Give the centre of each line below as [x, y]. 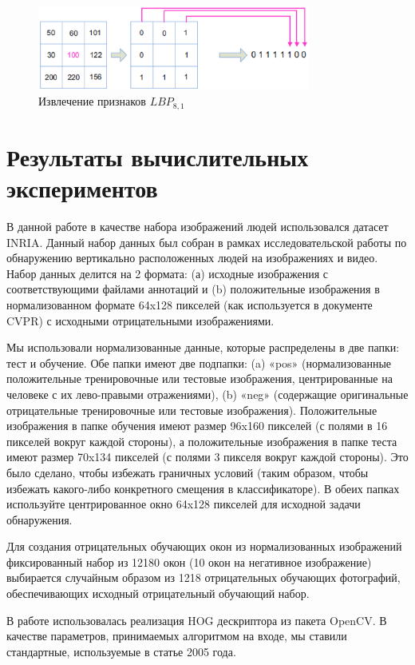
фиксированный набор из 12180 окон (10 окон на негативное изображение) [189, 561]
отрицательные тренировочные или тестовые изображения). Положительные [192, 410]
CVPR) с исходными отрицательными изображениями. [140, 320]
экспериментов [82, 188]
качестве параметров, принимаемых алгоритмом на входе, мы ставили [177, 636]
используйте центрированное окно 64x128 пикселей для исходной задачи [184, 504]
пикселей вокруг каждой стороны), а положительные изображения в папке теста [202, 441]
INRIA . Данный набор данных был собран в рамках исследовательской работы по [207, 242]
